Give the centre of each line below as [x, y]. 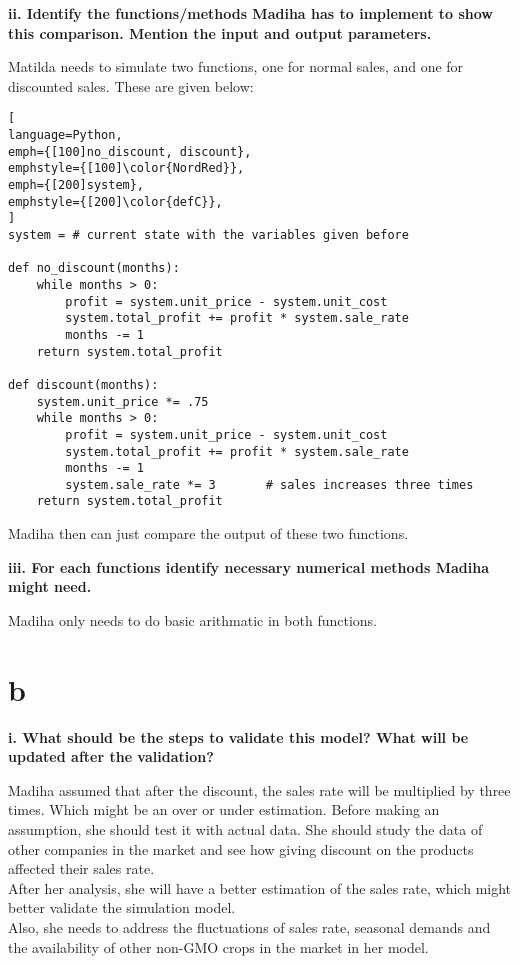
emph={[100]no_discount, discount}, [130, 151]
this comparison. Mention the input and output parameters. [220, 32]
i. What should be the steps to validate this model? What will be [238, 736]
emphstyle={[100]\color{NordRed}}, [126, 168]
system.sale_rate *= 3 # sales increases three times [269, 484]
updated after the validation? [111, 756]
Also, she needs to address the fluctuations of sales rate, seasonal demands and [249, 926]
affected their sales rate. [81, 868]
